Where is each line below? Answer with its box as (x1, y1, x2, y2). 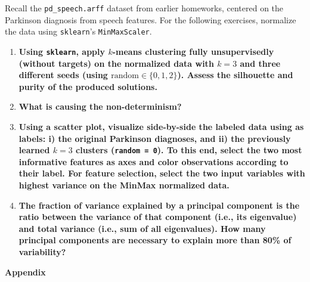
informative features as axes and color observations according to (18, 155, 289, 168)
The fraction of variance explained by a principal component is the (18, 199, 300, 211)
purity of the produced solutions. (18, 80, 157, 92)
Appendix (5, 265, 46, 278)
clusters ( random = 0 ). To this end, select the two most (76, 144, 302, 156)
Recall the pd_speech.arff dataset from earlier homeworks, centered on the (5, 2, 284, 14)
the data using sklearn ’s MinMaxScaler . (5, 25, 152, 38)
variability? (18, 245, 66, 258)
